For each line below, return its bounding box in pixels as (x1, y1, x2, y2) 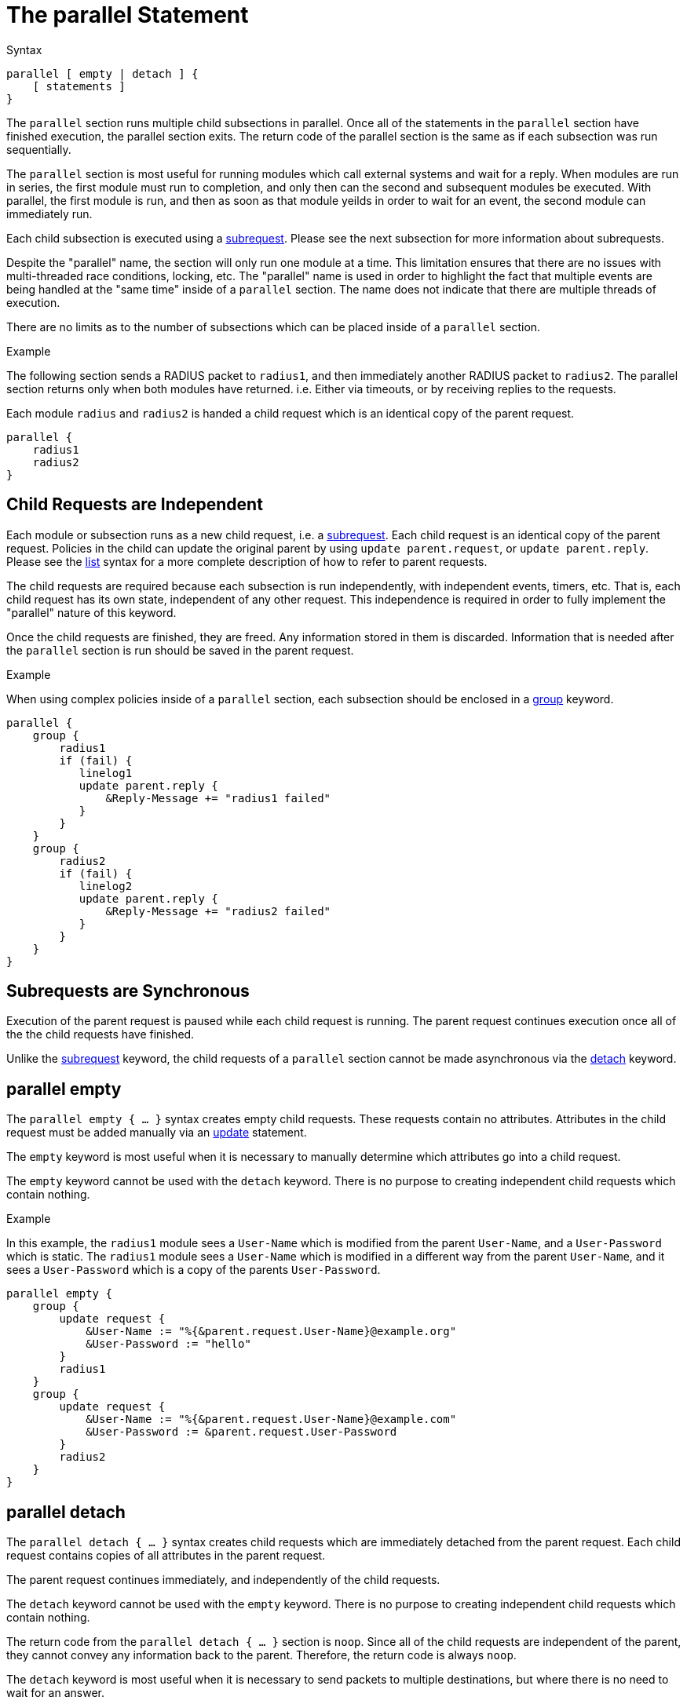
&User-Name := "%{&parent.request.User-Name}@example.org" (86, 1325, 457, 1338)
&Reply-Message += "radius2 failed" (105, 904, 331, 918)
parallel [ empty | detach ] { (6, 67, 199, 80)
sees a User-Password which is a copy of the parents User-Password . (6, 1263, 381, 1277)
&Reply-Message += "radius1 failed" (105, 791, 331, 805)
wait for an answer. (6, 1686, 104, 1700)
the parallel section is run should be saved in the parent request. (6, 643, 354, 657)
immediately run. (6, 206, 93, 221)
